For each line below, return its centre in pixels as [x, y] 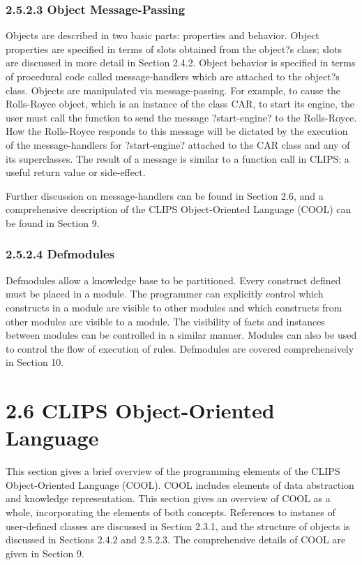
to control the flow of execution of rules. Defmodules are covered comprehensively [180, 348]
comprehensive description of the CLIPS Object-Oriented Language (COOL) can [179, 209]
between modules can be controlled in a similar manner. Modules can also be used [181, 335]
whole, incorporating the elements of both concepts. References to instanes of [171, 512]
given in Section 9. [45, 553]
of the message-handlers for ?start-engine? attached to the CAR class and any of [178, 144]
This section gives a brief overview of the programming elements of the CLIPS [173, 471]
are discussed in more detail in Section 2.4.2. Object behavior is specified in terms [181, 63]
